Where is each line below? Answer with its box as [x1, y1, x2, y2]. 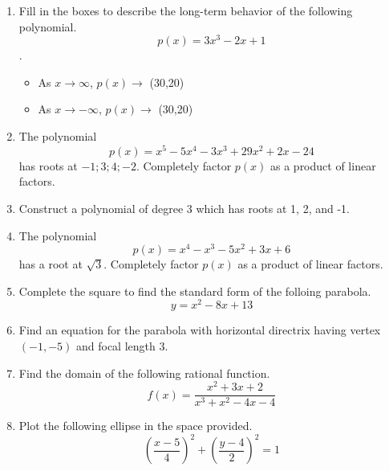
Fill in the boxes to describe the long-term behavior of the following [18, 2, 353, 18]
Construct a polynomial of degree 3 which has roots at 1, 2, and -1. [18, 199, 350, 216]
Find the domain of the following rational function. [18, 364, 270, 381]
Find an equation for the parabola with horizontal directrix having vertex [18, 322, 381, 338]
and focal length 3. [75, 338, 168, 354]
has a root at [18, 256, 83, 272]
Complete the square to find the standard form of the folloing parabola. [18, 282, 371, 299]
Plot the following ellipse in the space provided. [18, 417, 253, 434]
